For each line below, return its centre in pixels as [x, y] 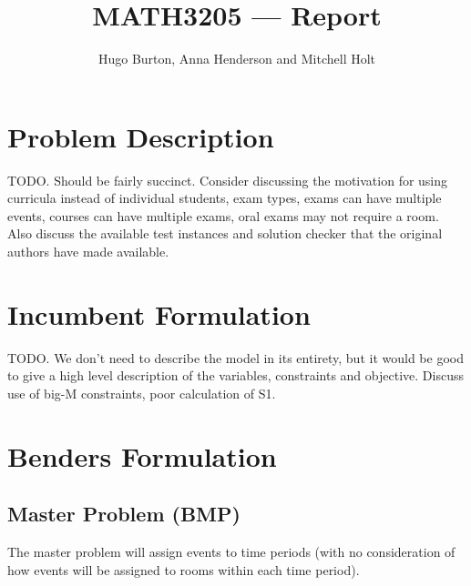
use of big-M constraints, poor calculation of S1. [142, 393]
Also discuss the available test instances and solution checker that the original [225, 233]
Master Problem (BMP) [124, 514]
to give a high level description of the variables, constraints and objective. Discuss [235, 375]
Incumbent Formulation [159, 313]
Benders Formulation [142, 455]
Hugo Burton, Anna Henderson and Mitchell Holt [237, 59]
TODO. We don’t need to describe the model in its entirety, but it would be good [235, 357]
